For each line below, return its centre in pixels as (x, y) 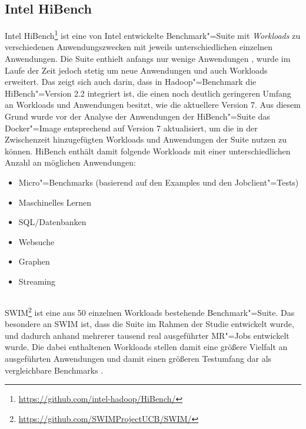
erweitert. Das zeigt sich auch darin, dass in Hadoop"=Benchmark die (131, 82)
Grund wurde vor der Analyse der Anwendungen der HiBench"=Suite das (137, 116)
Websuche (36, 241)
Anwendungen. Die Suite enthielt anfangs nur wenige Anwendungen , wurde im (148, 59)
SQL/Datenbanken (52, 222)
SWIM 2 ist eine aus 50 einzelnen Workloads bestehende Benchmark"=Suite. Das (150, 311)
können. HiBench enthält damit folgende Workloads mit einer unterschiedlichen (148, 151)
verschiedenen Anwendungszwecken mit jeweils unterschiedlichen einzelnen (139, 47)
